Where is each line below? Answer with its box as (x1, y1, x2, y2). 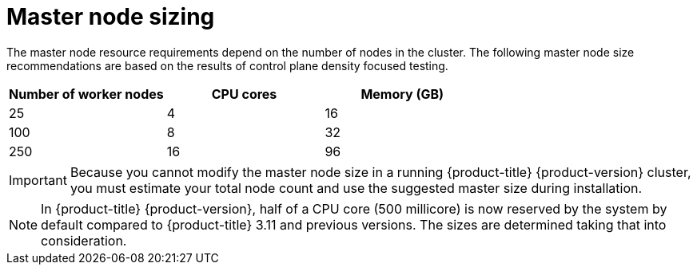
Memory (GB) (360, 85, 444, 102)
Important (9, 171, 67, 188)
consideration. (41, 232, 127, 249)
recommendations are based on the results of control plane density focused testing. (6, 58, 448, 73)
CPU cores (211, 85, 277, 102)
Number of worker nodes (9, 85, 164, 102)
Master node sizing (6, 3, 215, 30)
